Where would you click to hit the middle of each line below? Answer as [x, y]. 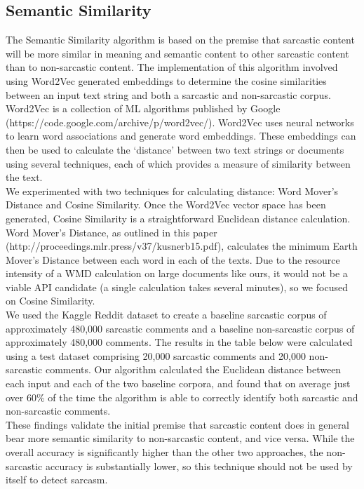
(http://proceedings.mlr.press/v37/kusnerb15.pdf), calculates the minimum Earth [182, 246]
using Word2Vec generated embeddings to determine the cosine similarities [166, 80]
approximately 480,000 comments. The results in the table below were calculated [179, 342]
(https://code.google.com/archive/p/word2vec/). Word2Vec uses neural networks [180, 122]
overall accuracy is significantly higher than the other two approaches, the [164, 452]
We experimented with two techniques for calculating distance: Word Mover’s [172, 190]
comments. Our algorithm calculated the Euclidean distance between [193, 369]
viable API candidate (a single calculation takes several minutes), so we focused [177, 287]
